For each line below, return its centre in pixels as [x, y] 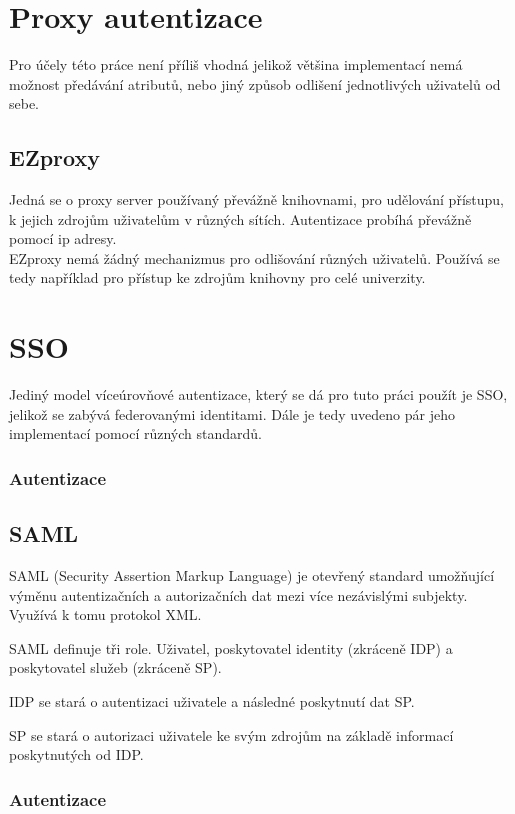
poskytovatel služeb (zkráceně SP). [115, 667]
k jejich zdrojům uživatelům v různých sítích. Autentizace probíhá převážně [240, 218]
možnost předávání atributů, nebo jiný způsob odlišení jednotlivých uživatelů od [255, 83]
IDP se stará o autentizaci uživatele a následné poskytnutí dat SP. [212, 701]
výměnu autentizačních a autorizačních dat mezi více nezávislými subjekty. [238, 594]
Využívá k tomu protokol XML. [105, 614]
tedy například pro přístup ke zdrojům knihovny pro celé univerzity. [217, 277]
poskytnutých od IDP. [76, 754]
